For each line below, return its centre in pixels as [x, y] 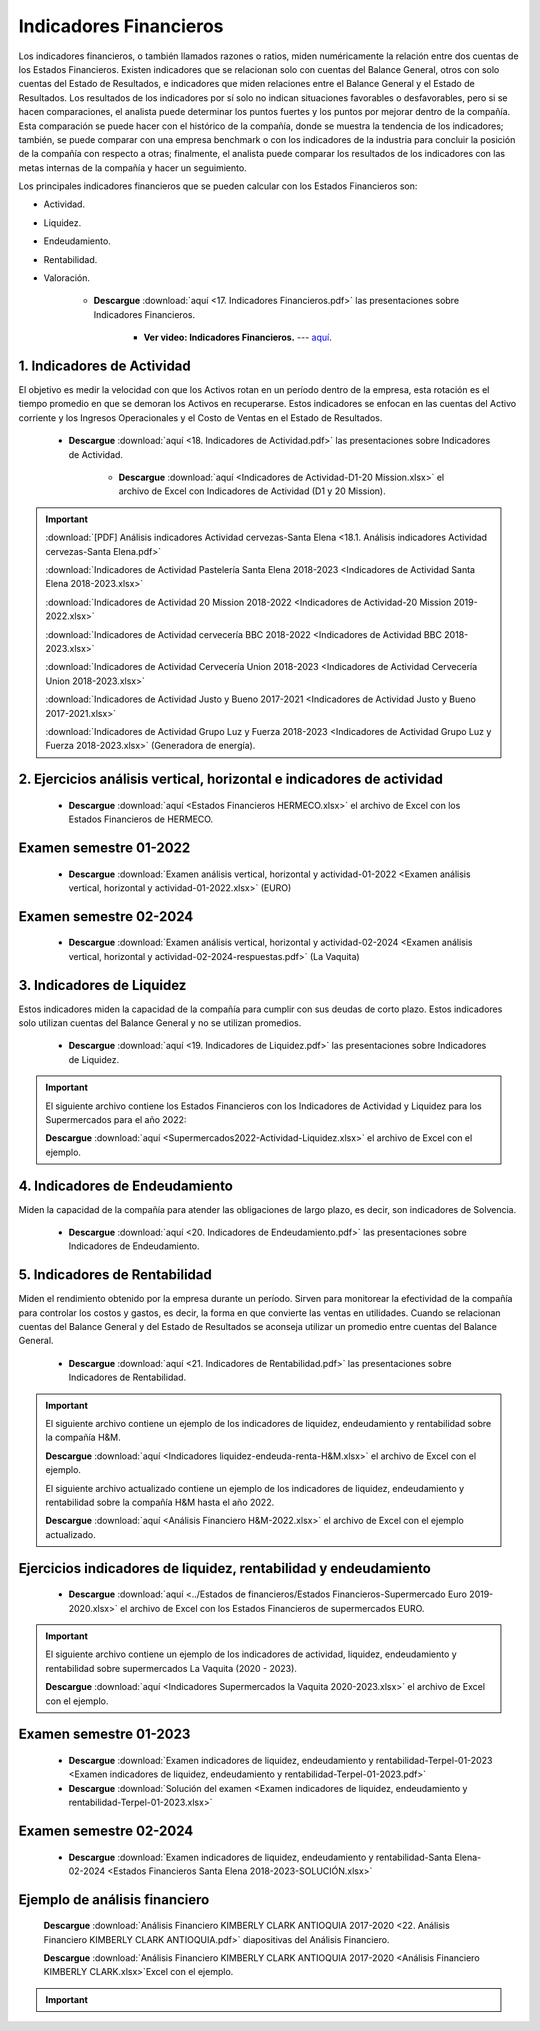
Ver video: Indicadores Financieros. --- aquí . [237, 337]
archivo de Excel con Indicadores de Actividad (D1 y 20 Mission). [252, 491]
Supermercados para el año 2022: [116, 1119]
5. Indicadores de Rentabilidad [115, 1275]
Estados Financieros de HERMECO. [141, 819]
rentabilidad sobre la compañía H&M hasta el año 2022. [160, 1502]
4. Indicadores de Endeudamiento [126, 1185]
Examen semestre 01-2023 [104, 1734]
